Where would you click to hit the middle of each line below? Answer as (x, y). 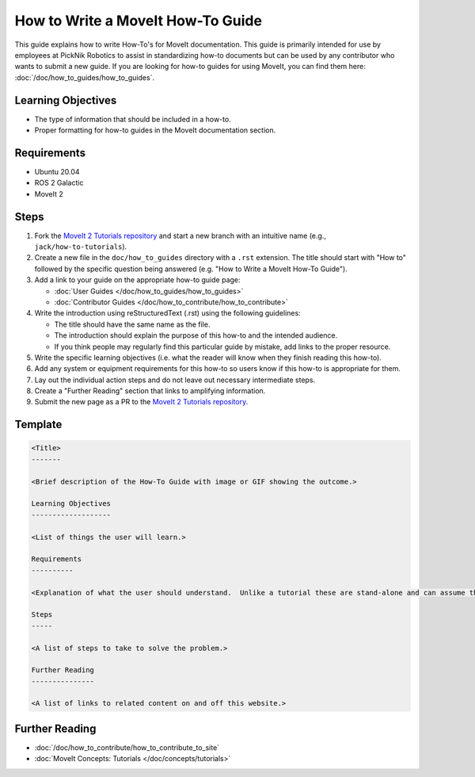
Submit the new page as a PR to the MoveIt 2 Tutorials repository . (141, 402)
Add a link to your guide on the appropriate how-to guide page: (137, 280)
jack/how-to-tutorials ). (81, 247)
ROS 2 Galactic (59, 183)
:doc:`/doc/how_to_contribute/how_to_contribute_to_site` (127, 747)
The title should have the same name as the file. (132, 324)
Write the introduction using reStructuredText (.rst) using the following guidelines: (167, 313)
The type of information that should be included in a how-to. (133, 119)
